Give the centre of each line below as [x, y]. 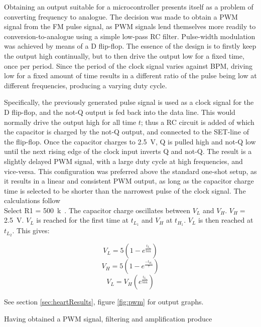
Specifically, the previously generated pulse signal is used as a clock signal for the [129, 102]
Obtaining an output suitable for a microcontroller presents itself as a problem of [129, 7]
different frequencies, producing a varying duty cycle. [86, 85]
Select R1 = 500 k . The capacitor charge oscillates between [97, 210]
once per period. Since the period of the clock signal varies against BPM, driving [128, 65]
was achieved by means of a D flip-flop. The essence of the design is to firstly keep [130, 46]
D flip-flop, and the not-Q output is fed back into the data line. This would [120, 112]
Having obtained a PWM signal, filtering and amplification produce [108, 318]
